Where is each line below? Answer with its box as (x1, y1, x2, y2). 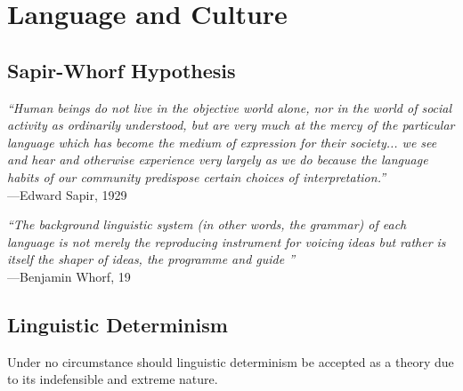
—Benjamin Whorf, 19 (7, 267, 131, 285)
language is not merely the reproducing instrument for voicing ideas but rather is (7, 232, 446, 251)
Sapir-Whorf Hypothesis (7, 56, 236, 84)
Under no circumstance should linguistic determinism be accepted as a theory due (7, 352, 454, 371)
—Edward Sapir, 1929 (7, 185, 127, 203)
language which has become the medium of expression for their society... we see (7, 132, 437, 151)
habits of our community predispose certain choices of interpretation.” (7, 167, 386, 186)
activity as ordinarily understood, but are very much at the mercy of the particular (7, 116, 455, 134)
